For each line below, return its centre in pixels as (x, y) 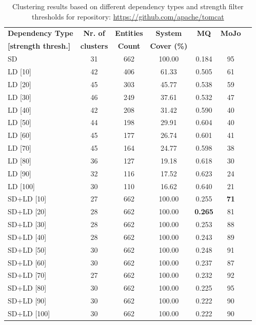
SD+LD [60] (27, 262)
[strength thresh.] (39, 46)
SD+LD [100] (29, 313)
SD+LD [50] (27, 249)
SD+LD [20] (27, 211)
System (169, 33)
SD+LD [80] (27, 288)
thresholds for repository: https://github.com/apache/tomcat (128, 16)
